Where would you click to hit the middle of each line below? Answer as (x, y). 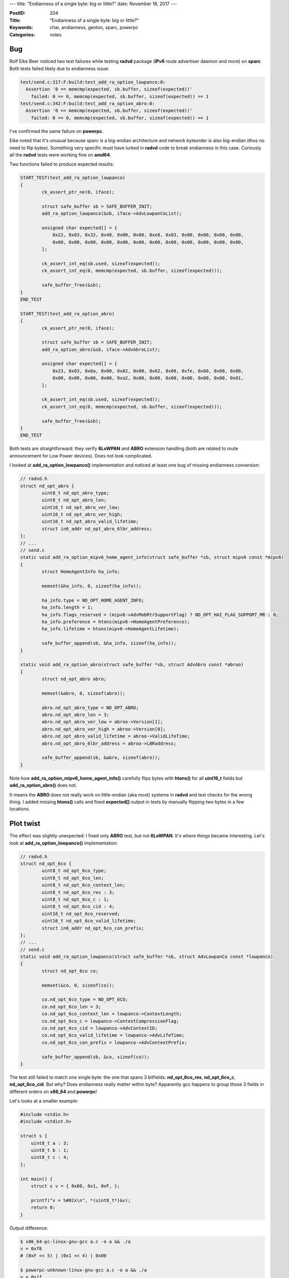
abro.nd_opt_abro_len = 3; (75, 715)
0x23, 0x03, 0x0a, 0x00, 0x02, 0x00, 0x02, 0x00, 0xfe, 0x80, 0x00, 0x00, (148, 371)
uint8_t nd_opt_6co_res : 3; (78, 892)
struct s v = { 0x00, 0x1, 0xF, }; (75, 1186)
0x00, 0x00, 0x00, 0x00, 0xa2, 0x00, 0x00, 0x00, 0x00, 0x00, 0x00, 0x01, (148, 378)
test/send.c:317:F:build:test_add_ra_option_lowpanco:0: (93, 82)
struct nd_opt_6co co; (70, 971)
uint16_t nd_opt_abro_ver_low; (81, 507)
